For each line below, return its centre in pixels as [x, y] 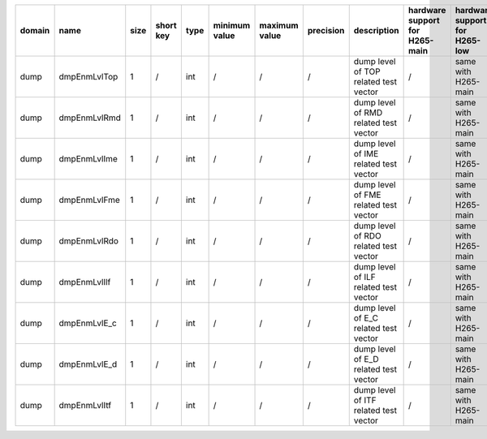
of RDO [367, 236]
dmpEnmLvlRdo [89, 241]
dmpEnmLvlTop [88, 77]
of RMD [368, 112]
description [376, 30]
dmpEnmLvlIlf [85, 282]
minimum [232, 26]
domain [35, 30]
